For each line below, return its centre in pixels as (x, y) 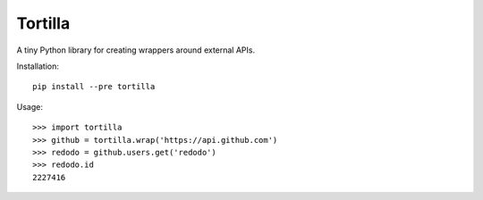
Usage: (30, 106)
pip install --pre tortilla (94, 87)
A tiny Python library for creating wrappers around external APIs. (136, 50)
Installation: (38, 66)
